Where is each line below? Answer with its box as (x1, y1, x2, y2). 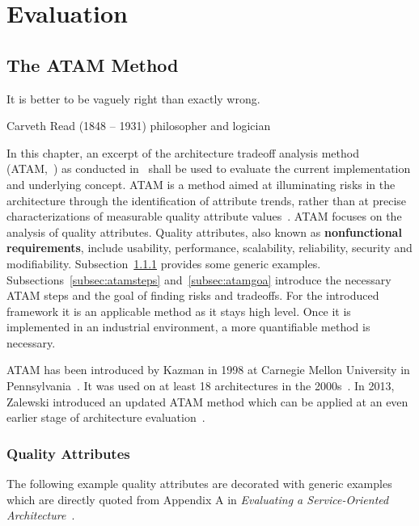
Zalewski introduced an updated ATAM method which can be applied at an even (6, 393, 408, 410)
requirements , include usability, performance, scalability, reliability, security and (6, 239, 413, 256)
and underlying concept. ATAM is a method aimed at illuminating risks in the (6, 175, 396, 192)
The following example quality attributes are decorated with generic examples (6, 475, 392, 492)
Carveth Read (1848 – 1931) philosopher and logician (6, 117, 271, 134)
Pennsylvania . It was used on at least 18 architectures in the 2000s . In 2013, (6, 377, 395, 394)
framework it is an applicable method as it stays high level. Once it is (6, 302, 351, 319)
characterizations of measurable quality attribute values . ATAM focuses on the (6, 208, 402, 225)
